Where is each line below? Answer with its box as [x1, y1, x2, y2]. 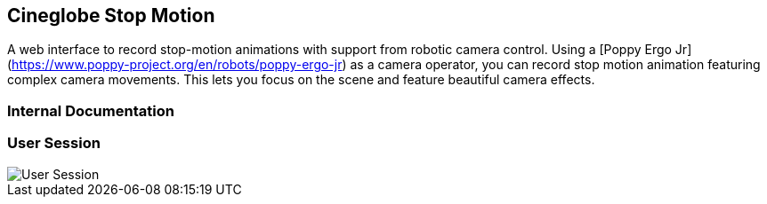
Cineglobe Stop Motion [7, 4, 215, 27]
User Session [7, 134, 101, 153]
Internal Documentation [7, 101, 174, 120]
